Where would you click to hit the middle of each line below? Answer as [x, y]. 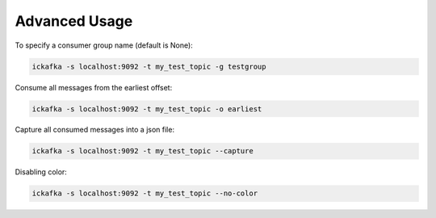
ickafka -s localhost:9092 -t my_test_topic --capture [143, 151]
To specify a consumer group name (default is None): [104, 45]
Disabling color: [41, 172]
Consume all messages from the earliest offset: [94, 87]
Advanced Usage [74, 21]
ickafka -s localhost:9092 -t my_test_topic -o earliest [147, 109]
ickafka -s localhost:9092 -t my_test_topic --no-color [145, 193]
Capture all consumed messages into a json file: [95, 130]
